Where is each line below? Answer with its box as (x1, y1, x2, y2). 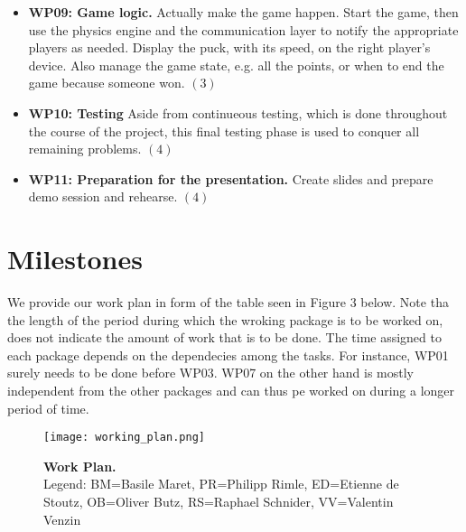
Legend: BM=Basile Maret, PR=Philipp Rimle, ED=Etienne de (43, 474, 399, 493)
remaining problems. (28, 139, 142, 158)
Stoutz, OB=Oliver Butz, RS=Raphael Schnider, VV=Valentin (43, 492, 394, 511)
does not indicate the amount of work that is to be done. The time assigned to (7, 328, 442, 347)
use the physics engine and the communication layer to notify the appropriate (28, 20, 459, 39)
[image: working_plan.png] (43, 431, 205, 444)
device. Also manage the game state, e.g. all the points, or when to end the (28, 55, 444, 74)
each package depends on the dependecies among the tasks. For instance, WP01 (7, 345, 449, 364)
